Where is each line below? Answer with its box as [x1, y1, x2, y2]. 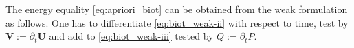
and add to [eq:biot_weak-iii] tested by [49, 29, 214, 43]
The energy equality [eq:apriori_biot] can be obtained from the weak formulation [5, 2, 348, 16]
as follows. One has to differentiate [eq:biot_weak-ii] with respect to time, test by [5, 15, 349, 29]
